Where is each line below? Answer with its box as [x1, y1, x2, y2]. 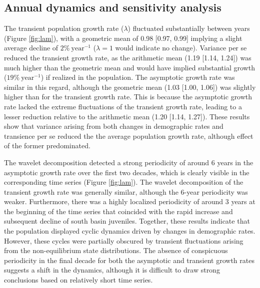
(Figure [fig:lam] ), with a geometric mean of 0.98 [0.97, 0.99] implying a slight [4, 32, 242, 43]
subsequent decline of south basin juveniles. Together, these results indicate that [4, 216, 250, 226]
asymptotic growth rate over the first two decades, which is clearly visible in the [4, 167, 249, 177]
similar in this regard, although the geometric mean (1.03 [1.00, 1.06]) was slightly [4, 81, 256, 92]
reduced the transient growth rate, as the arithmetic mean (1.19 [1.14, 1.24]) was [4, 52, 251, 62]
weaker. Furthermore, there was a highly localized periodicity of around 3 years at [4, 196, 255, 207]
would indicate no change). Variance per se [115, 42, 247, 53]
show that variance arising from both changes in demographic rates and [4, 121, 223, 131]
